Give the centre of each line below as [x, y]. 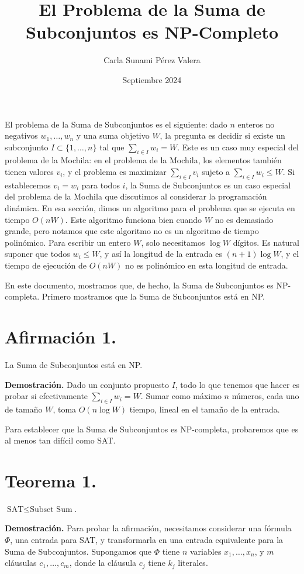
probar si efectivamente [46, 396]
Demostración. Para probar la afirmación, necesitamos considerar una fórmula [148, 528]
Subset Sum [51, 509]
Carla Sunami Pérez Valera [152, 60]
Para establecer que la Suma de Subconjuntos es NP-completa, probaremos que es [152, 429]
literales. [193, 563]
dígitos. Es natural [266, 242]
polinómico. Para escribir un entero [68, 242]
